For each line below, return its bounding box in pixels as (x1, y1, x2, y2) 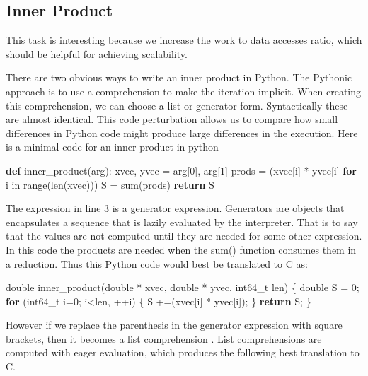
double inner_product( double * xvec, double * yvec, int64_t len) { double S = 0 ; (6, 280, 360, 295)
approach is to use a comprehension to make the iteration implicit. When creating (6, 83, 362, 98)
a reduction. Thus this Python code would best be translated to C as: (6, 256, 308, 271)
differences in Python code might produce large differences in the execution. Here (6, 125, 358, 140)
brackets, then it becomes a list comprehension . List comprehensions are (6, 331, 322, 346)
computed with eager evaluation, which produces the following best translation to (6, 345, 360, 360)
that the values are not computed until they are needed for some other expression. (6, 228, 362, 243)
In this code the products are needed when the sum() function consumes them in (6, 242, 357, 257)
